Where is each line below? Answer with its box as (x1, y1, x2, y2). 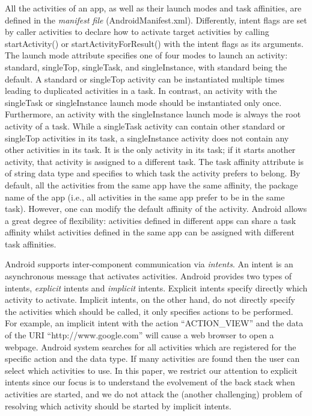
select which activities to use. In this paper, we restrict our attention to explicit (5, 364, 298, 376)
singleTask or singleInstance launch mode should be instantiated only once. (5, 96, 282, 108)
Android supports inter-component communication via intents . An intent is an (5, 258, 293, 270)
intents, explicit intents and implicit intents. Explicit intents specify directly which (5, 281, 308, 294)
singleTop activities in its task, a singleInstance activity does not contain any (5, 131, 289, 144)
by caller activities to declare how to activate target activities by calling (5, 25, 269, 38)
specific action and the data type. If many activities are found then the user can (5, 352, 300, 365)
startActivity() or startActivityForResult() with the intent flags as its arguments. (5, 37, 304, 49)
